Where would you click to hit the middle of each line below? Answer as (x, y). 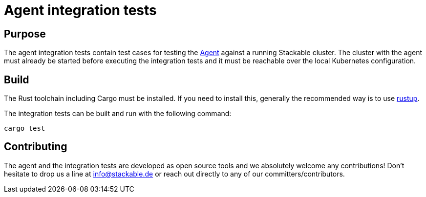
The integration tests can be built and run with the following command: (118, 114)
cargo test (25, 128)
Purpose (25, 34)
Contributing (36, 147)
